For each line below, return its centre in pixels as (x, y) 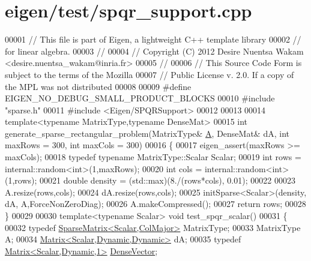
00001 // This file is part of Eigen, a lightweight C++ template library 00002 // (153, 39)
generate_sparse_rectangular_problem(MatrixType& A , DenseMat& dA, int (147, 133)
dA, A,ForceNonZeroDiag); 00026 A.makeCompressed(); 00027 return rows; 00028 (155, 204)
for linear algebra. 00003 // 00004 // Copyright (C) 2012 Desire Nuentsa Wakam (154, 51)
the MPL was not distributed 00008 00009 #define (98, 86)
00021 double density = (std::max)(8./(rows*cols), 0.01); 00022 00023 (168, 180)
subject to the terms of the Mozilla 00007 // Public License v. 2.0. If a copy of (149, 74)
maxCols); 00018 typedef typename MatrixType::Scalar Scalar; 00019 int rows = (153, 157)
